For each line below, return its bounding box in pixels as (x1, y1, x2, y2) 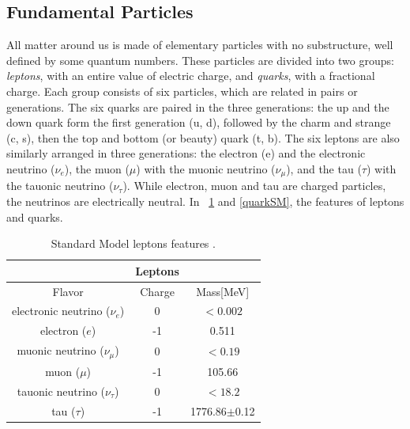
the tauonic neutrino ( (6, 177, 114, 194)
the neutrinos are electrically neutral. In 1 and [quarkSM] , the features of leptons (6, 193, 404, 209)
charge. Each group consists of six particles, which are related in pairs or (6, 82, 358, 99)
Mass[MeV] (196, 283, 250, 299)
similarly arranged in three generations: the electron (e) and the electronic (6, 145, 366, 161)
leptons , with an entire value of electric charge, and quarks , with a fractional (6, 67, 375, 84)
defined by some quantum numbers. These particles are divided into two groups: (6, 51, 394, 68)
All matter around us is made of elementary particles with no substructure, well (6, 36, 393, 53)
